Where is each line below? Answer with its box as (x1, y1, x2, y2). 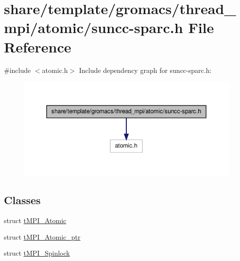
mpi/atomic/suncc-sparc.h (4, 17, 183, 37)
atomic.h (42, 65, 68, 75)
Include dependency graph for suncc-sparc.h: (79, 65, 212, 75)
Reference (4, 36, 71, 56)
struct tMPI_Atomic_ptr (4, 231, 81, 242)
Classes (4, 192, 41, 208)
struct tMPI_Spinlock (4, 248, 70, 258)
